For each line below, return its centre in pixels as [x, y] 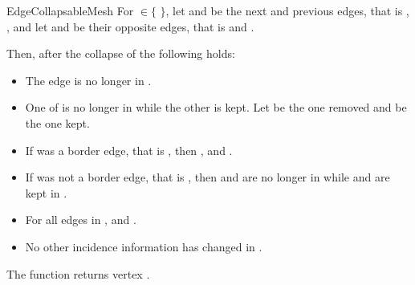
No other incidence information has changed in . [144, 246]
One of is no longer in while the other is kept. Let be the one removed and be [216, 107]
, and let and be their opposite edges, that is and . [130, 26]
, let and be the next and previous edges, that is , [287, 10]
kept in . [46, 192]
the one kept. [57, 122]
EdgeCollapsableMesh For [70, 10]
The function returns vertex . [78, 273]
